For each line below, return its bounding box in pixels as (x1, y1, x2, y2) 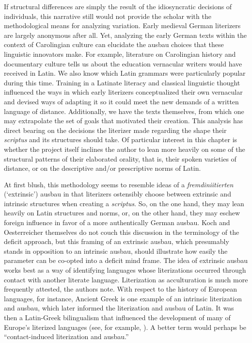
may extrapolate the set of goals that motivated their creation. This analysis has (4, 115, 243, 126)
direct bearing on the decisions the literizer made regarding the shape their (4, 125, 227, 135)
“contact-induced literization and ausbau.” (4, 331, 129, 342)
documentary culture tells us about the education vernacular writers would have (4, 58, 242, 68)
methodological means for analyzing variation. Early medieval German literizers (4, 20, 241, 31)
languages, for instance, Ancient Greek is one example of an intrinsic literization (4, 293, 242, 303)
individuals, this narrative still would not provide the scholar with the (4, 11, 211, 21)
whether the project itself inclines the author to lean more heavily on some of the (4, 144, 245, 154)
